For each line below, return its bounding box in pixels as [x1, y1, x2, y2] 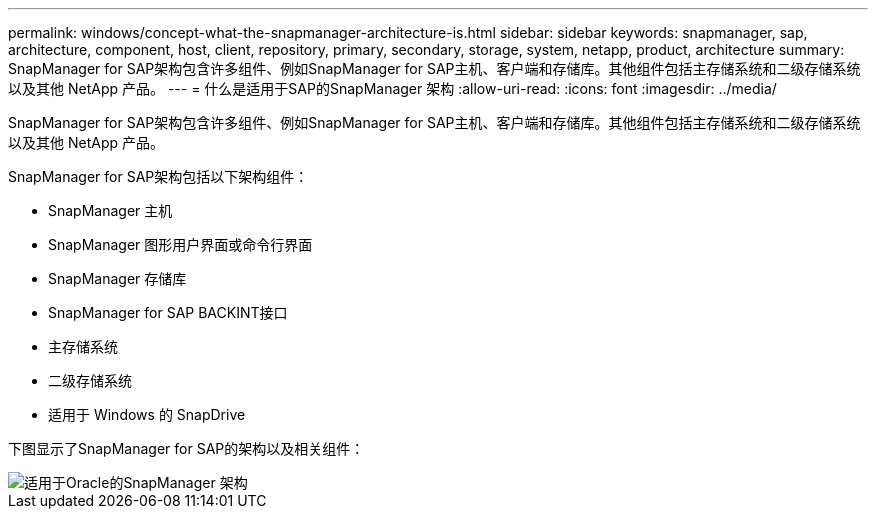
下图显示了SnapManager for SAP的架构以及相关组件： [8, 440, 365, 457]
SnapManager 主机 [48, 202, 173, 219]
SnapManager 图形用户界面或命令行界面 [48, 236, 313, 253]
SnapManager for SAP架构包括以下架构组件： [8, 168, 309, 185]
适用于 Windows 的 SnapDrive [48, 406, 246, 423]
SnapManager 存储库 [48, 270, 187, 287]
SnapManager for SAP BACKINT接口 [48, 304, 288, 321]
